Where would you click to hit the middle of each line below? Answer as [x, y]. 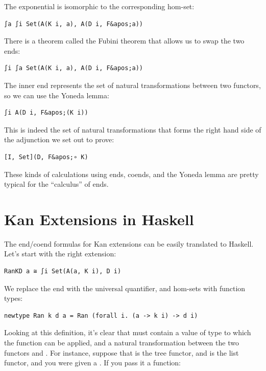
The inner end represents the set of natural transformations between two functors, [132, 85]
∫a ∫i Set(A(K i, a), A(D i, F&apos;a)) [74, 24]
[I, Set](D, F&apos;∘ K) [46, 157]
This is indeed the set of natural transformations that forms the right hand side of [133, 129]
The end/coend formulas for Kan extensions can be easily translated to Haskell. [129, 243]
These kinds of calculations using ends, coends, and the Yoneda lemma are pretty [131, 174]
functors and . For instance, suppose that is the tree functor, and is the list [122, 352]
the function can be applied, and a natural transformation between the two [122, 342]
